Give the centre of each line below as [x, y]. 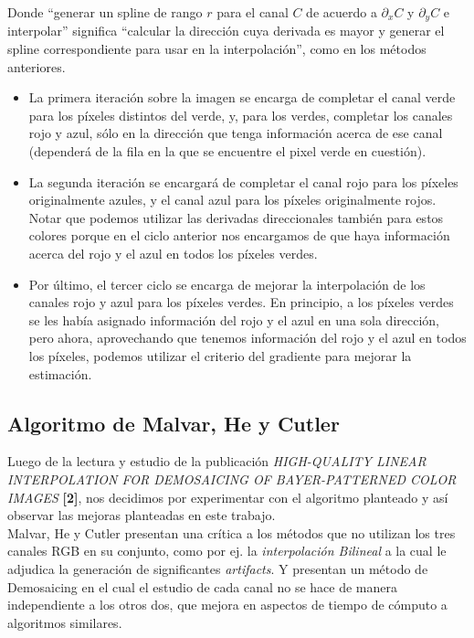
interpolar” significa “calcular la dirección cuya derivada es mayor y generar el [226, 31]
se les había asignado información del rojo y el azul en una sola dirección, [234, 319]
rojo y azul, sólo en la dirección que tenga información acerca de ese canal [236, 133]
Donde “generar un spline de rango [105, 12]
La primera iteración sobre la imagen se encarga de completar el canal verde [242, 97]
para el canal [253, 12]
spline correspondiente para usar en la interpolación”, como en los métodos [217, 49]
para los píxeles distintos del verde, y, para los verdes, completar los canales [241, 115]
